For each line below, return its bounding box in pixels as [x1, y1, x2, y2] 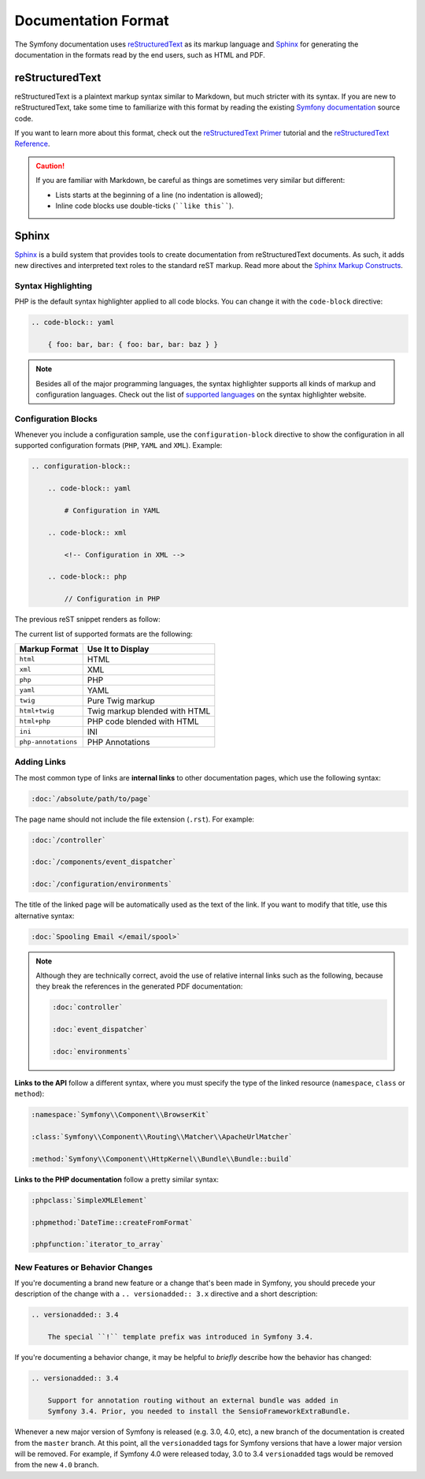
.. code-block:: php [47, 572, 128, 581]
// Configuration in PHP [64, 594, 161, 603]
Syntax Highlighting [14, 281, 93, 292]
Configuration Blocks [14, 413, 98, 424]
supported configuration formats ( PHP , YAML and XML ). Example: [14, 441, 223, 450]
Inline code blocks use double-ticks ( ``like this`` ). [55, 201, 234, 210]
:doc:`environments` [52, 1047, 131, 1056]
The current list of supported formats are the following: [14, 629, 193, 639]
